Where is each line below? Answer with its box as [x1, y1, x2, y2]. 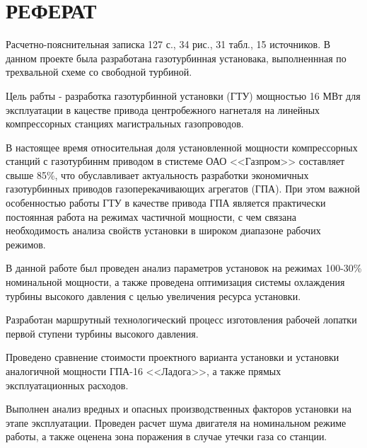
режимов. [6, 236, 46, 251]
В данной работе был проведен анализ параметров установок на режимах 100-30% [6, 260, 362, 275]
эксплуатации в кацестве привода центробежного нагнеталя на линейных [6, 102, 320, 117]
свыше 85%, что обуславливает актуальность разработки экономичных [6, 167, 309, 182]
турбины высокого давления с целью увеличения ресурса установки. [6, 288, 301, 303]
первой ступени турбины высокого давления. [6, 326, 199, 340]
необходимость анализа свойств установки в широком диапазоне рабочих [6, 223, 321, 238]
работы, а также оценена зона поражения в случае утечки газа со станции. [6, 429, 327, 444]
